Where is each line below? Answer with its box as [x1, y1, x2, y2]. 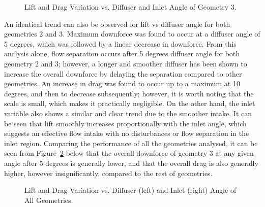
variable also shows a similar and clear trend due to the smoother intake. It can [4, 108, 252, 118]
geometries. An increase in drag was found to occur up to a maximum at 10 [4, 78, 240, 89]
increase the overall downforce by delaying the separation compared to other [4, 68, 242, 79]
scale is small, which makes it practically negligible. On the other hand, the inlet [4, 98, 255, 109]
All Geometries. [24, 194, 73, 205]
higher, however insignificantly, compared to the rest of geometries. [4, 167, 213, 178]
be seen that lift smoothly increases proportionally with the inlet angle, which [4, 118, 247, 128]
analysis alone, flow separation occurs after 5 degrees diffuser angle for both [4, 48, 240, 59]
